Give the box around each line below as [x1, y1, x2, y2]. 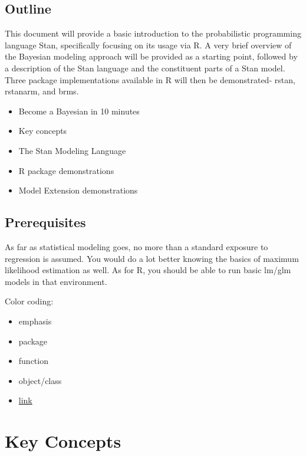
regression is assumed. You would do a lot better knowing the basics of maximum [5, 252, 299, 264]
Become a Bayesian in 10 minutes [18, 104, 140, 117]
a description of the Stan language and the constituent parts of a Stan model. [5, 61, 285, 74]
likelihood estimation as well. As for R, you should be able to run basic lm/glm [5, 264, 291, 276]
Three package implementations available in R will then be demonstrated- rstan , [5, 73, 295, 86]
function [18, 355, 48, 367]
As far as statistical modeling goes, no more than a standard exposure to [5, 240, 268, 252]
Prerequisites [5, 213, 86, 231]
